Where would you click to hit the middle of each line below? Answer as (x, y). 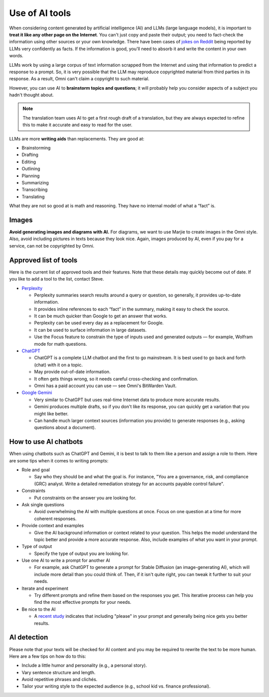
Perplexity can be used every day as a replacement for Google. (99, 323)
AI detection (29, 637)
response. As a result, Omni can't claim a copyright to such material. (79, 79)
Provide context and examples (53, 526)
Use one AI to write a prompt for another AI (66, 560)
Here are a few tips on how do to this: (48, 656)
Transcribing (35, 190)
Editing (29, 161)
